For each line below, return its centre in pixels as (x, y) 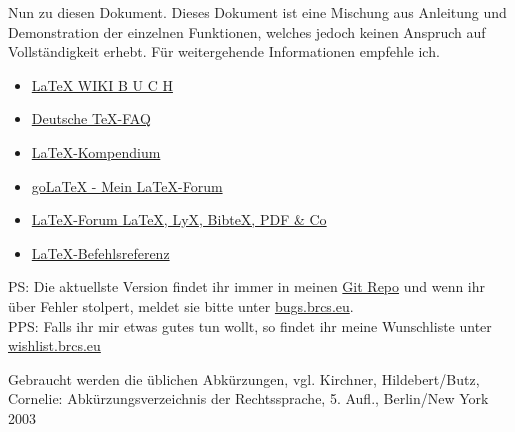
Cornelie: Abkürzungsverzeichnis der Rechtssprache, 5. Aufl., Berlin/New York (248, 398)
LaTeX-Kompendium (96, 151)
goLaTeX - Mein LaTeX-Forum (127, 185)
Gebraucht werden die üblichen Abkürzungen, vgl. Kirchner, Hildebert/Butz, (244, 378)
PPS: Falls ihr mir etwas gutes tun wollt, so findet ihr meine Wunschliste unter (250, 325)
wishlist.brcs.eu (54, 345)
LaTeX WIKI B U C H (102, 84)
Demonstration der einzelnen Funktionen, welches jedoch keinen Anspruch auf (247, 31)
